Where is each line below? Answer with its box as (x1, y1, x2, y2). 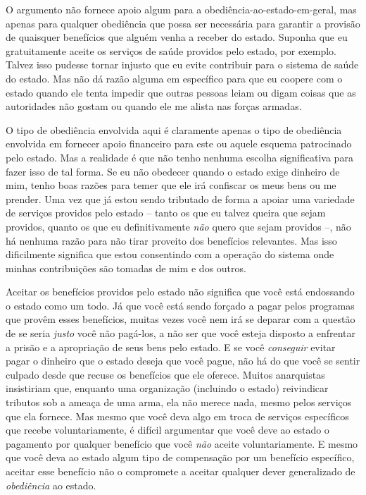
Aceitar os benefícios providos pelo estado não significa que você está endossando (6, 284, 355, 299)
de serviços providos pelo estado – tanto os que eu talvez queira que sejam (6, 205, 326, 220)
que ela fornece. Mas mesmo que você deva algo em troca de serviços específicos (6, 408, 349, 423)
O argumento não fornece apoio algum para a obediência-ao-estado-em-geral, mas (6, 2, 357, 16)
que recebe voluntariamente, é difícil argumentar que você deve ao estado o (6, 422, 329, 437)
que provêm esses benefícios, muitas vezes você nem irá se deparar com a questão (6, 312, 355, 326)
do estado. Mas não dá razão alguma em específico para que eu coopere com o (6, 71, 343, 85)
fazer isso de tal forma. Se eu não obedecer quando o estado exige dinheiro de (6, 164, 340, 178)
